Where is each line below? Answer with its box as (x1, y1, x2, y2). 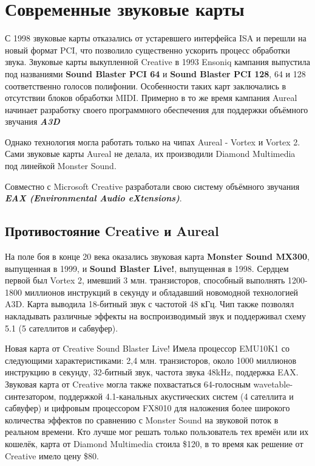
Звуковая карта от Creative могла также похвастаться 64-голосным (5, 377, 251, 390)
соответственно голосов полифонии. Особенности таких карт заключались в (5, 79, 286, 92)
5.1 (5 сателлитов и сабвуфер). (5, 321, 118, 334)
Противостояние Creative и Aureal (5, 221, 219, 240)
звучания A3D (5, 115, 60, 128)
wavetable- (253, 377, 293, 390)
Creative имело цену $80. (5, 449, 99, 462)
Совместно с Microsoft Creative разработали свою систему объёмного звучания (5, 179, 300, 192)
